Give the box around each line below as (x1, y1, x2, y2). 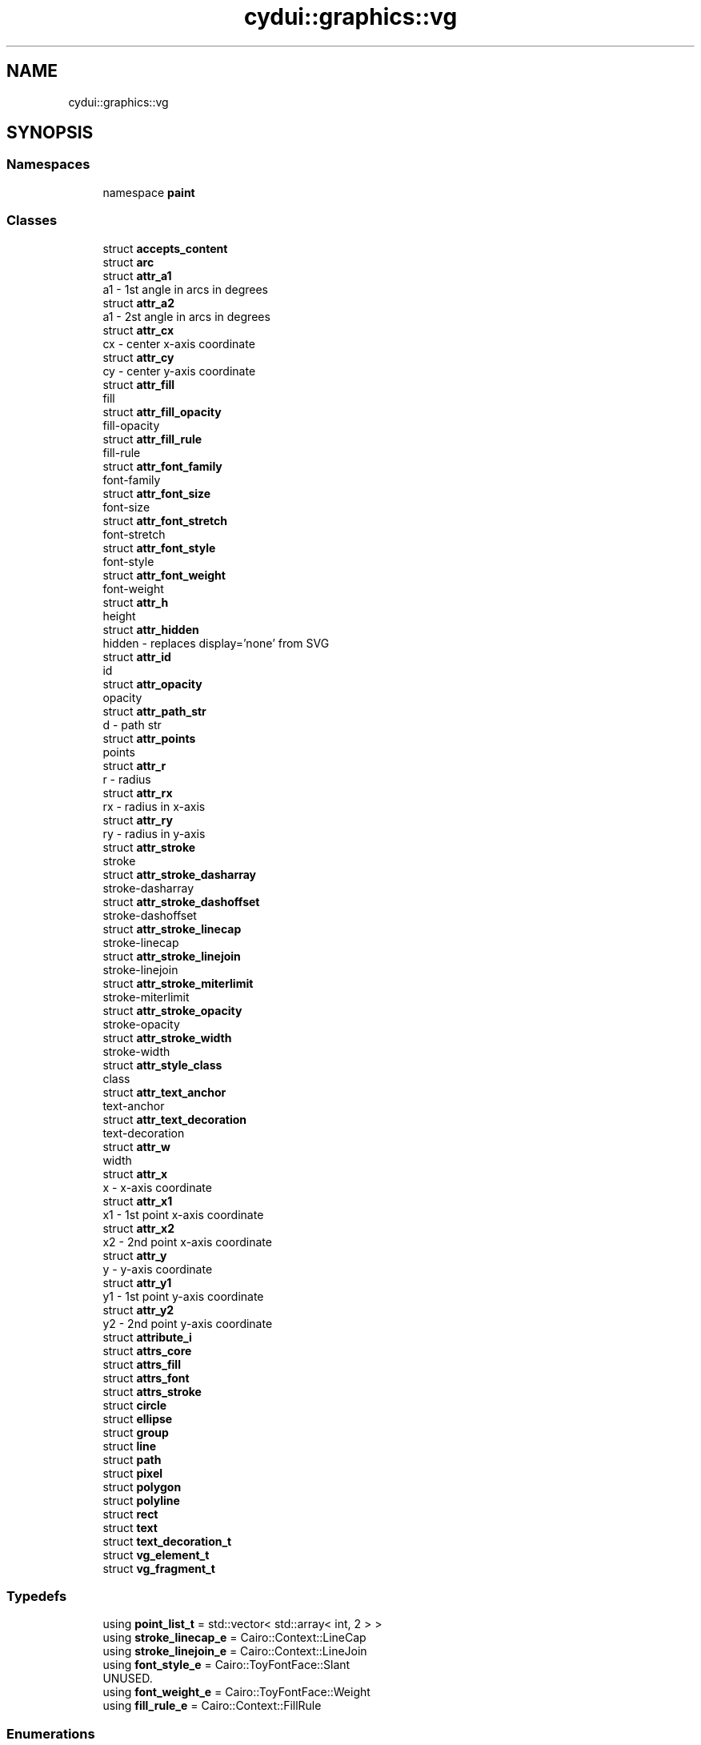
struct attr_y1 (102, 1275, 172, 1290)
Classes (6, 212, 58, 229)
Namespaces (6, 156, 90, 173)
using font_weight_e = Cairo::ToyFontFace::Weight (102, 1685, 371, 1699)
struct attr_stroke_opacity (102, 1003, 242, 1017)
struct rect (102, 1506, 158, 1521)
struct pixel (102, 1466, 163, 1480)
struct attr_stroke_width (102, 1030, 232, 1045)
